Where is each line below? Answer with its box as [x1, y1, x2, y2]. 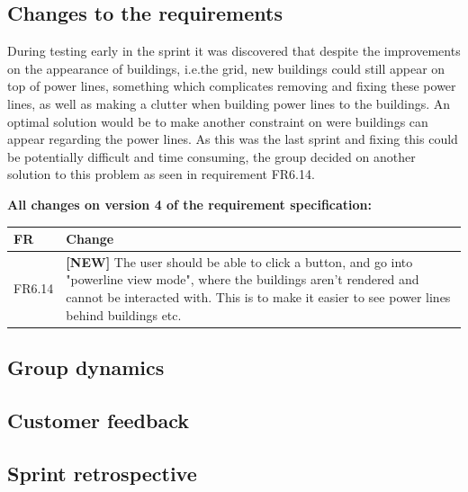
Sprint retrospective [7, 459, 197, 487]
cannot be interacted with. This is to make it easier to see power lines [66, 288, 451, 307]
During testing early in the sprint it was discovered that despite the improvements [7, 41, 461, 60]
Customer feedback [7, 406, 189, 434]
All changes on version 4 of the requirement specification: [7, 194, 373, 213]
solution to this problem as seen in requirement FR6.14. [7, 165, 315, 183]
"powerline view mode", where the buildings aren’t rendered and [66, 270, 419, 289]
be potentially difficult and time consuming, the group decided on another [7, 147, 416, 165]
